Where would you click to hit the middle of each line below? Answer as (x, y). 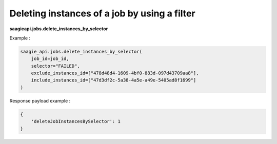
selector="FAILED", (56, 66)
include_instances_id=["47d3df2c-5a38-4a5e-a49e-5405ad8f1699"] (114, 80)
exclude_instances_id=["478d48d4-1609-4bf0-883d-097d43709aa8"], (115, 73)
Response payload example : (40, 100)
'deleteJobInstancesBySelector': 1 (76, 121)
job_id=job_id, (50, 59)
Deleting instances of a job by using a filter (102, 13)
